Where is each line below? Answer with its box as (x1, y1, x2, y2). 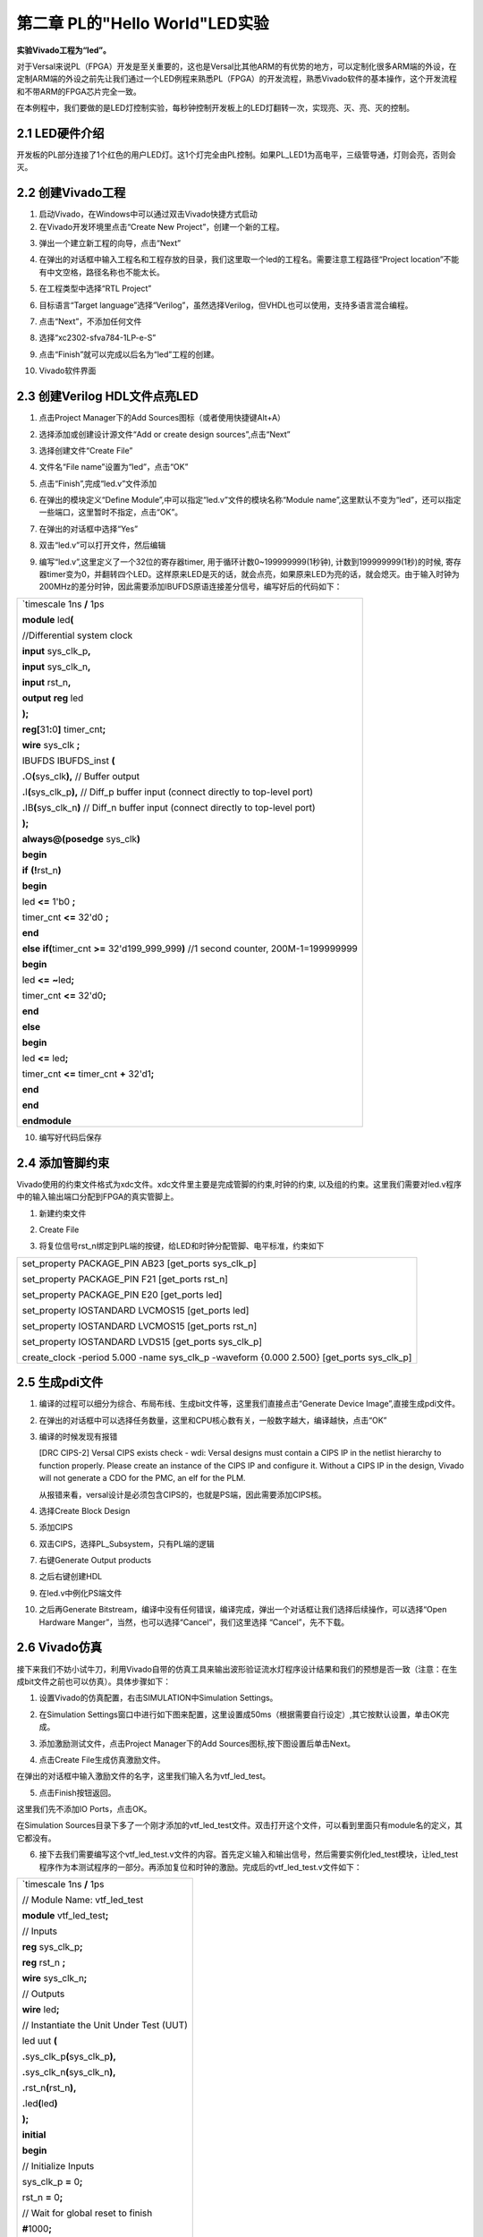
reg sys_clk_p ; (21, 1941, 84, 1953)
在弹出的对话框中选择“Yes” (38, 523, 139, 534)
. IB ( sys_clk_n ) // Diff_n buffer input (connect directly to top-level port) (21, 801, 317, 813)
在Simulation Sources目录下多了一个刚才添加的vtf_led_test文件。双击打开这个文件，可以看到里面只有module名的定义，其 (16, 1820, 463, 1831)
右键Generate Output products (38, 1555, 152, 1566)
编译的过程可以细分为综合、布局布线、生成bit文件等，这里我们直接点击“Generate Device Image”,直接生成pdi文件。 (38, 1399, 461, 1409)
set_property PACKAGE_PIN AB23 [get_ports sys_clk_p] (21, 1257, 257, 1270)
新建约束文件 (38, 1208, 87, 1219)
